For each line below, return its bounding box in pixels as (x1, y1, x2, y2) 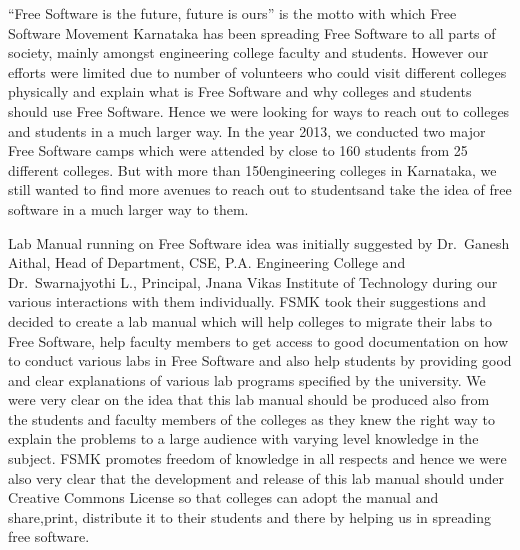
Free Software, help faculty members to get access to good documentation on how (8, 330, 509, 351)
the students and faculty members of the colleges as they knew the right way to (8, 408, 495, 429)
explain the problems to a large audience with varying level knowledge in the (8, 428, 479, 449)
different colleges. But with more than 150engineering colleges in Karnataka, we (8, 159, 497, 180)
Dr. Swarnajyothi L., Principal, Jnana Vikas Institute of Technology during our (8, 271, 498, 292)
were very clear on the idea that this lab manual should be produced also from (8, 389, 490, 410)
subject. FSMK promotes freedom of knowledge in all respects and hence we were (8, 448, 507, 469)
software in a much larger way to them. (8, 198, 249, 219)
